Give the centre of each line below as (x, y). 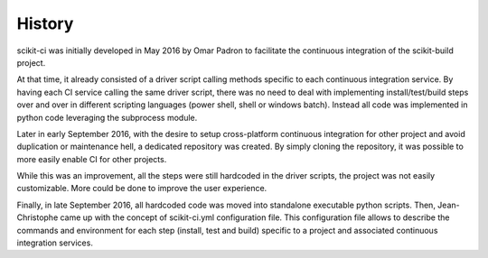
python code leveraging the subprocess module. (107, 117)
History (45, 23)
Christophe (38, 217)
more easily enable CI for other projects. (92, 159)
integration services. (55, 243)
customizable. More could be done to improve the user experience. (142, 189)
